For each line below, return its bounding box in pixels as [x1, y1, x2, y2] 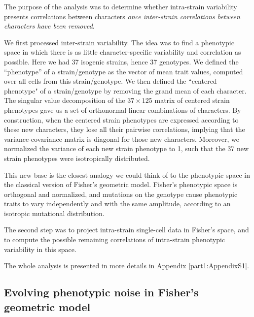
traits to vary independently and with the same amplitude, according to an [4, 198, 231, 209]
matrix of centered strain [154, 95, 230, 105]
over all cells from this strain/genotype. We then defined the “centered [4, 76, 217, 86]
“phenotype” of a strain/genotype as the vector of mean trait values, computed [4, 66, 243, 76]
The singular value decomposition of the [4, 95, 125, 105]
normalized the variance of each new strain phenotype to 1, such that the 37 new [4, 143, 249, 154]
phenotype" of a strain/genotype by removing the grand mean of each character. [4, 85, 247, 95]
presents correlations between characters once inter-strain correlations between [4, 11, 240, 21]
